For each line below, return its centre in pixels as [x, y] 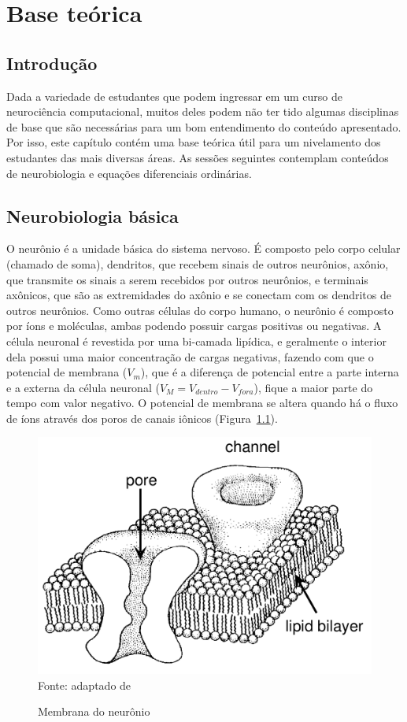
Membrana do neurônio [94, 711]
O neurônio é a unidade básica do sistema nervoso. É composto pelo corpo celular [203, 248]
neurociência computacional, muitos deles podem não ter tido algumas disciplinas [203, 111]
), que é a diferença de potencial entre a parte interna [270, 372]
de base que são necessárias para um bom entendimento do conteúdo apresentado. [204, 126]
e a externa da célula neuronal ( [83, 387]
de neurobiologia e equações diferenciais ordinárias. [129, 173]
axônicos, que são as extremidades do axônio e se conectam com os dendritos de [199, 295]
